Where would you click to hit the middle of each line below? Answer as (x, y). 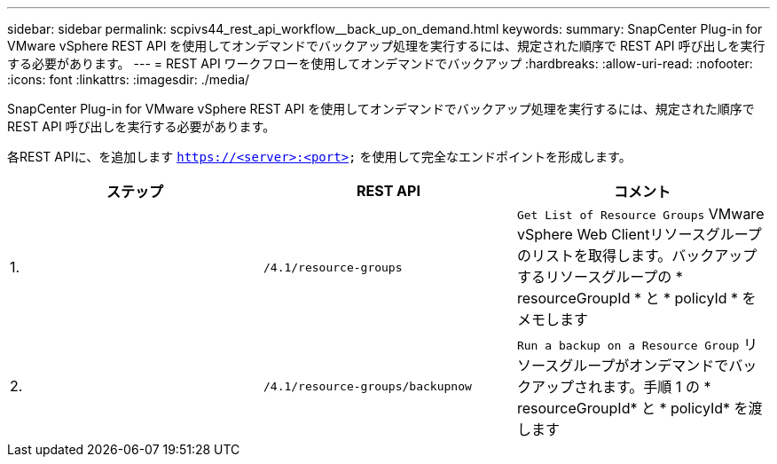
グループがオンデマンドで (644, 366)
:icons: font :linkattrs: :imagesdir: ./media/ (129, 79)
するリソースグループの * (600, 277)
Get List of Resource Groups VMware (640, 214)
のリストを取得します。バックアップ (637, 256)
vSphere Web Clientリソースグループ (639, 234)
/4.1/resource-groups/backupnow (367, 386)
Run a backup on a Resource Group (628, 346)
